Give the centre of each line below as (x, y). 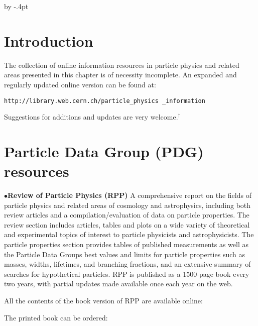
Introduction (49, 40)
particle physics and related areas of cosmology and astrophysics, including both (127, 205)
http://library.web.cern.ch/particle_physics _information (105, 101)
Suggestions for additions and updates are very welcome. (91, 117)
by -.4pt (16, 6)
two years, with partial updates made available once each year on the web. (118, 284)
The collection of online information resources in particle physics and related (122, 65)
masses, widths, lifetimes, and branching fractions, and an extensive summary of (127, 264)
